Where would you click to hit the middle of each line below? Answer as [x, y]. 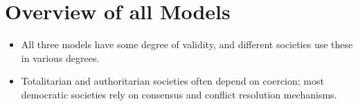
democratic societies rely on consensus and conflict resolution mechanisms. [179, 94]
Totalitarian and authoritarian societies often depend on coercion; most [172, 81]
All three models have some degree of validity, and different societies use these [187, 44]
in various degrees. [60, 57]
